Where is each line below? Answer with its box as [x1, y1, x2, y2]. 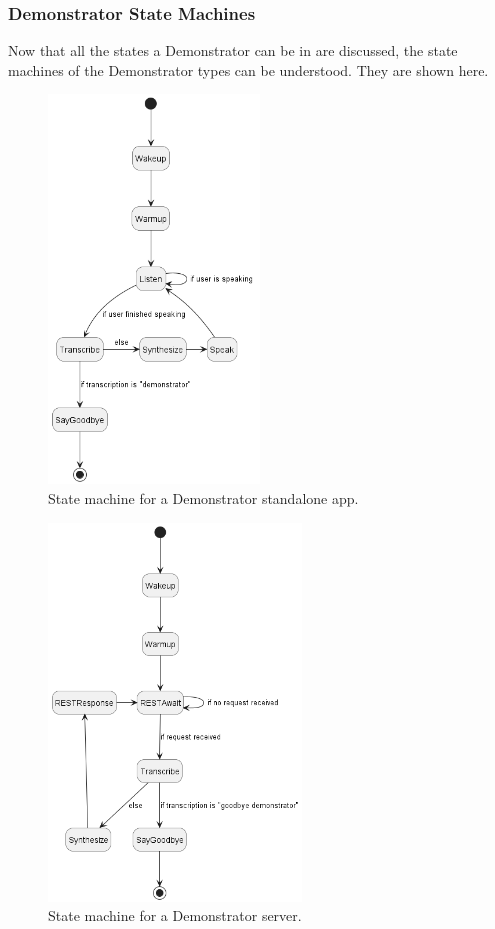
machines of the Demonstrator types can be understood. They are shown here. [8, 59, 489, 80]
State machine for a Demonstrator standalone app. [48, 487, 359, 508]
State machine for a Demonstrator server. [48, 905, 302, 926]
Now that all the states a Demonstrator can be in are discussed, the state [8, 40, 458, 61]
